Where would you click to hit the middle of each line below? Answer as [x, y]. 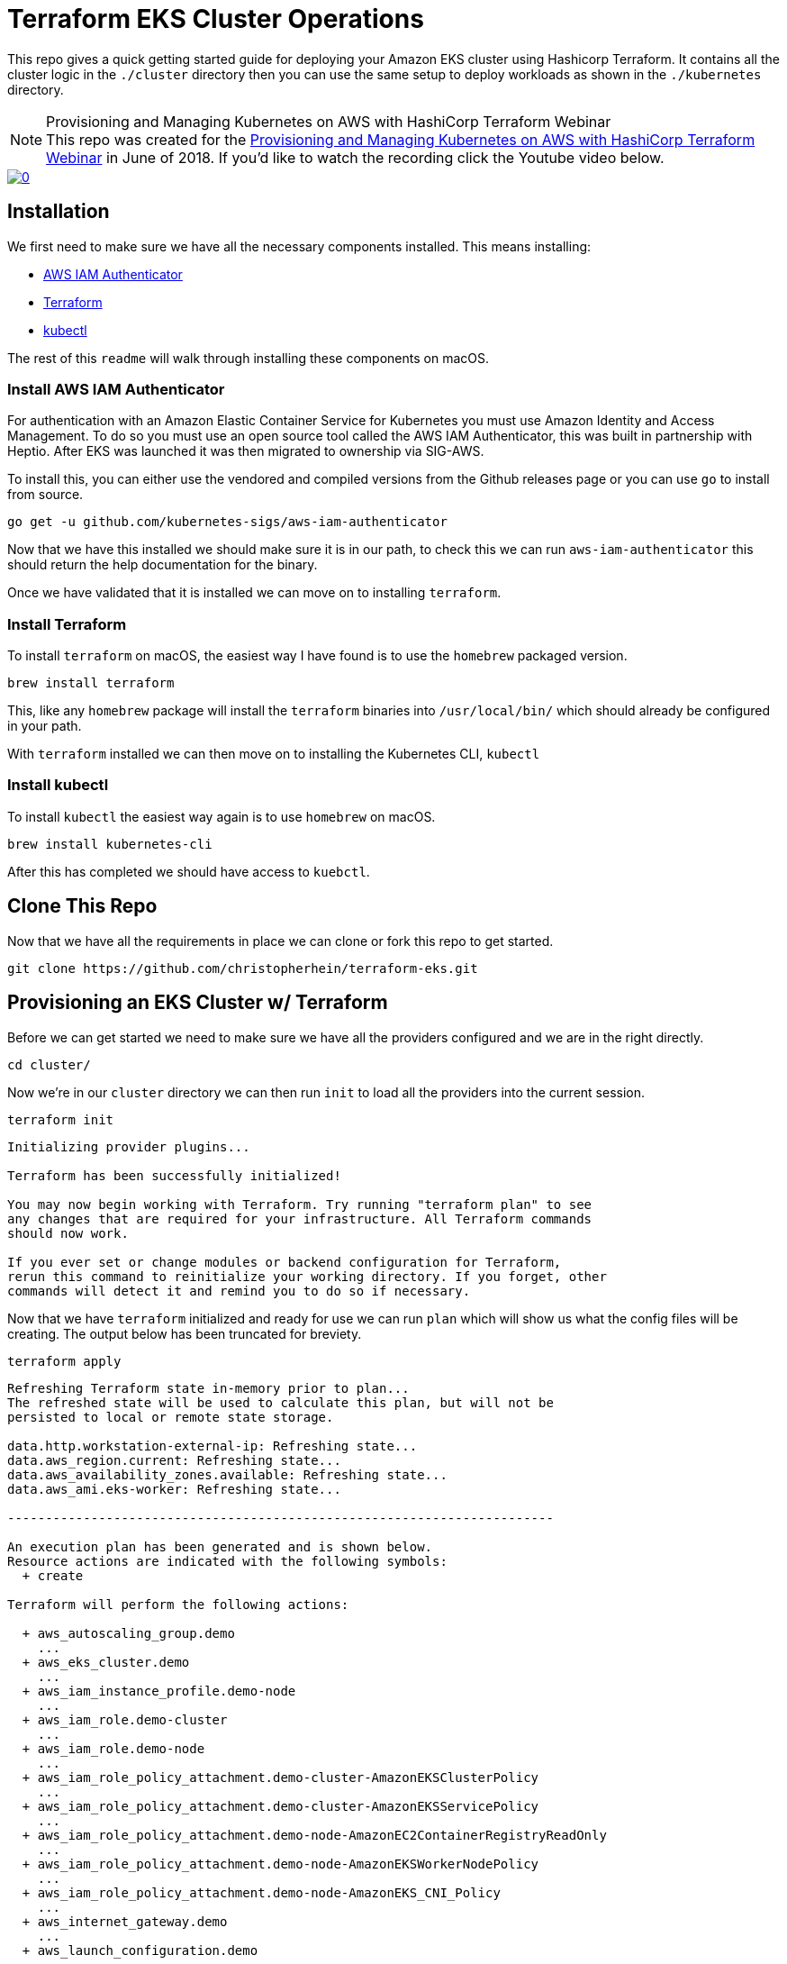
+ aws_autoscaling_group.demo [128, 1633]
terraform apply [64, 1361]
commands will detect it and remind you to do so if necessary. [239, 1291]
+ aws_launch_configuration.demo [140, 1950]
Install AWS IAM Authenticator [116, 389]
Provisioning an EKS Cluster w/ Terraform [198, 1003]
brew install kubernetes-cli [110, 844]
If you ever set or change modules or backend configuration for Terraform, [285, 1262]
